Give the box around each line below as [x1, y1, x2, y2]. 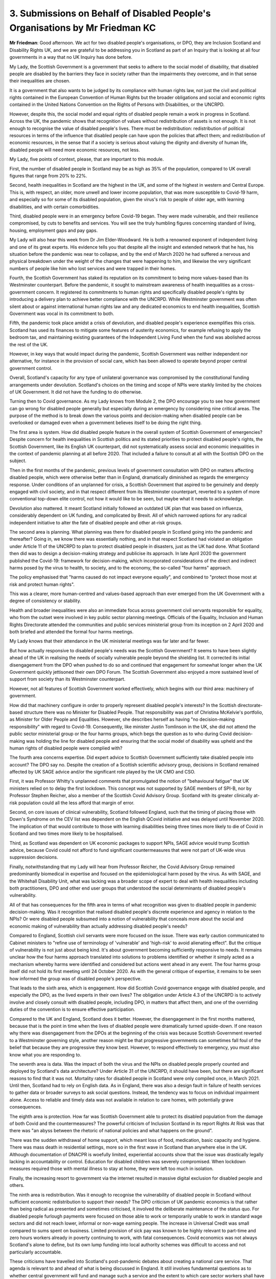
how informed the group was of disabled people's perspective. [9, 975, 142, 982]
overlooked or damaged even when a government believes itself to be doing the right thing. [9, 420, 202, 426]
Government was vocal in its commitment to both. [9, 311, 114, 317]
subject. [9, 458, 27, 464]
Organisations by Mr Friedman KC [9, 22, 156, 33]
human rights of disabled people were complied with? [9, 745, 123, 751]
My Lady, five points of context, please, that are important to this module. [9, 156, 164, 162]
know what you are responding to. [9, 1051, 82, 1057]
